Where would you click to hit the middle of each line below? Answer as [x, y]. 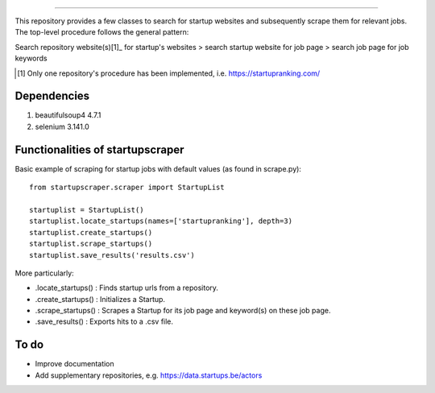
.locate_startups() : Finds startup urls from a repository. [127, 288]
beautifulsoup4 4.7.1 [68, 115]
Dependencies [52, 96]
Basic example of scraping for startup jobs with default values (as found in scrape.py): [158, 168]
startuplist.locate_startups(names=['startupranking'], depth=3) [161, 221]
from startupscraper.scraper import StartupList [127, 188]
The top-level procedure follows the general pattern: [102, 32]
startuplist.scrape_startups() [91, 244]
